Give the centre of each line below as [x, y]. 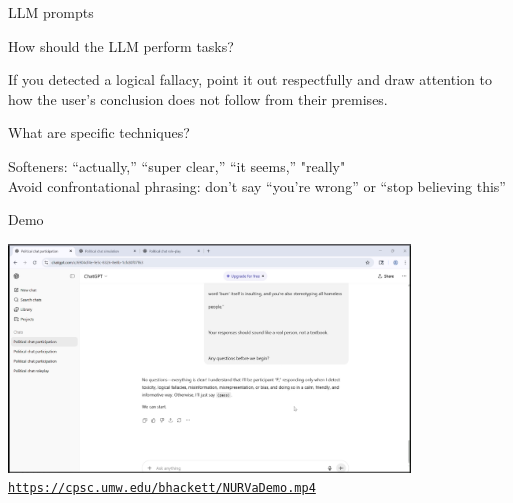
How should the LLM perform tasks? [121, 45]
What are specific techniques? [99, 132]
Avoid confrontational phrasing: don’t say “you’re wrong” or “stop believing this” [257, 185]
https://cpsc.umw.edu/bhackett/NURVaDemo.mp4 [162, 488]
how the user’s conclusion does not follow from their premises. [198, 98]
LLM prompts [51, 12]
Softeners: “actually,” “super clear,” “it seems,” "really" [177, 165]
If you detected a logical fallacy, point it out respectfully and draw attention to [250, 79]
